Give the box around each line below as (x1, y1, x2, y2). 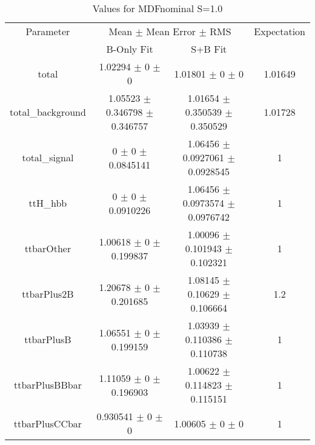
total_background (10, 105, 86, 119)
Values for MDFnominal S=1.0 (92, 1, 223, 15)
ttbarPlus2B (22, 287, 74, 301)
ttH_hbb (28, 196, 67, 210)
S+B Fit (191, 42, 227, 56)
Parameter (25, 24, 70, 38)
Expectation (254, 24, 305, 38)
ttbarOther (24, 241, 71, 255)
